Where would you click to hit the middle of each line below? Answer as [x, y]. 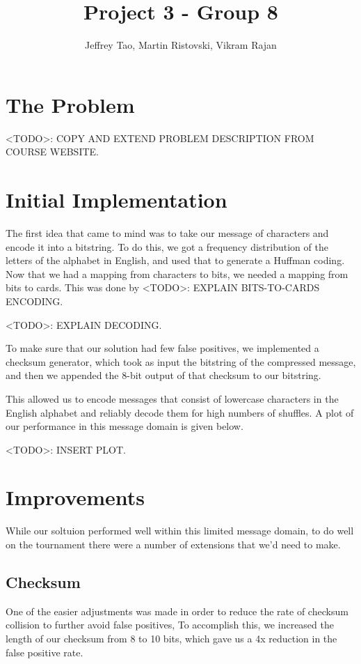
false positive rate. [45, 652]
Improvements [75, 497]
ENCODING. [34, 301]
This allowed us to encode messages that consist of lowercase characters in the [172, 398]
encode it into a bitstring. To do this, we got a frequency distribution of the [167, 246]
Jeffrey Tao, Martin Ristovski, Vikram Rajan [181, 45]
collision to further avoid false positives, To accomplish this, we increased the [170, 625]
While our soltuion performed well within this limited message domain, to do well [180, 531]
